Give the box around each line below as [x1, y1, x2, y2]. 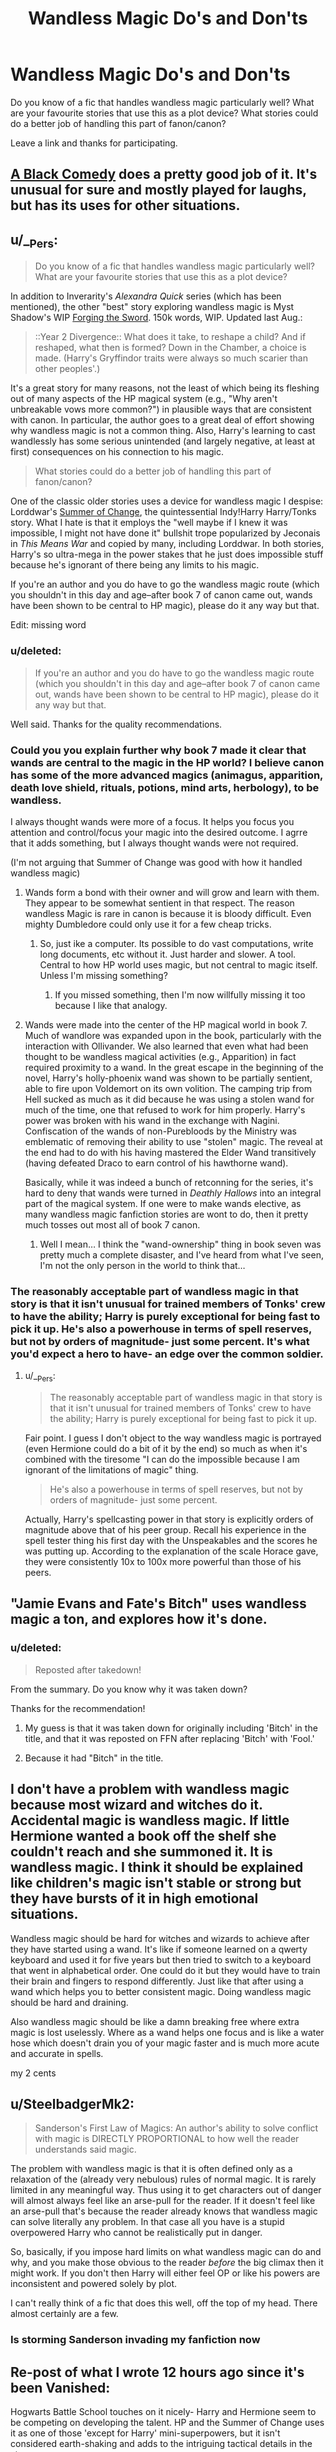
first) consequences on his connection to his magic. [10, 446, 225, 458]
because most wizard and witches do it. [10, 1797, 263, 1814]
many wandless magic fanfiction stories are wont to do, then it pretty [24, 1208, 309, 1220]
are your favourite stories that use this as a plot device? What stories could [10, 107, 319, 119]
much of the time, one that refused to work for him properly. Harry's [24, 1103, 306, 1116]
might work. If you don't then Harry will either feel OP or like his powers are [10, 2267, 321, 2279]
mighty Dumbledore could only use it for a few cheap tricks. [24, 918, 272, 930]
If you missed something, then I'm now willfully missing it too [54, 988, 306, 1001]
